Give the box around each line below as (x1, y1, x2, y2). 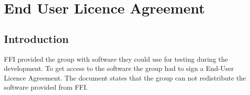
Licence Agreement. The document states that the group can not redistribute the (4, 72, 246, 82)
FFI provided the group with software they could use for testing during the (4, 54, 228, 64)
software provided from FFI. (4, 82, 88, 92)
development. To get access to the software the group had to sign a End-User (4, 63, 234, 73)
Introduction (4, 31, 69, 46)
